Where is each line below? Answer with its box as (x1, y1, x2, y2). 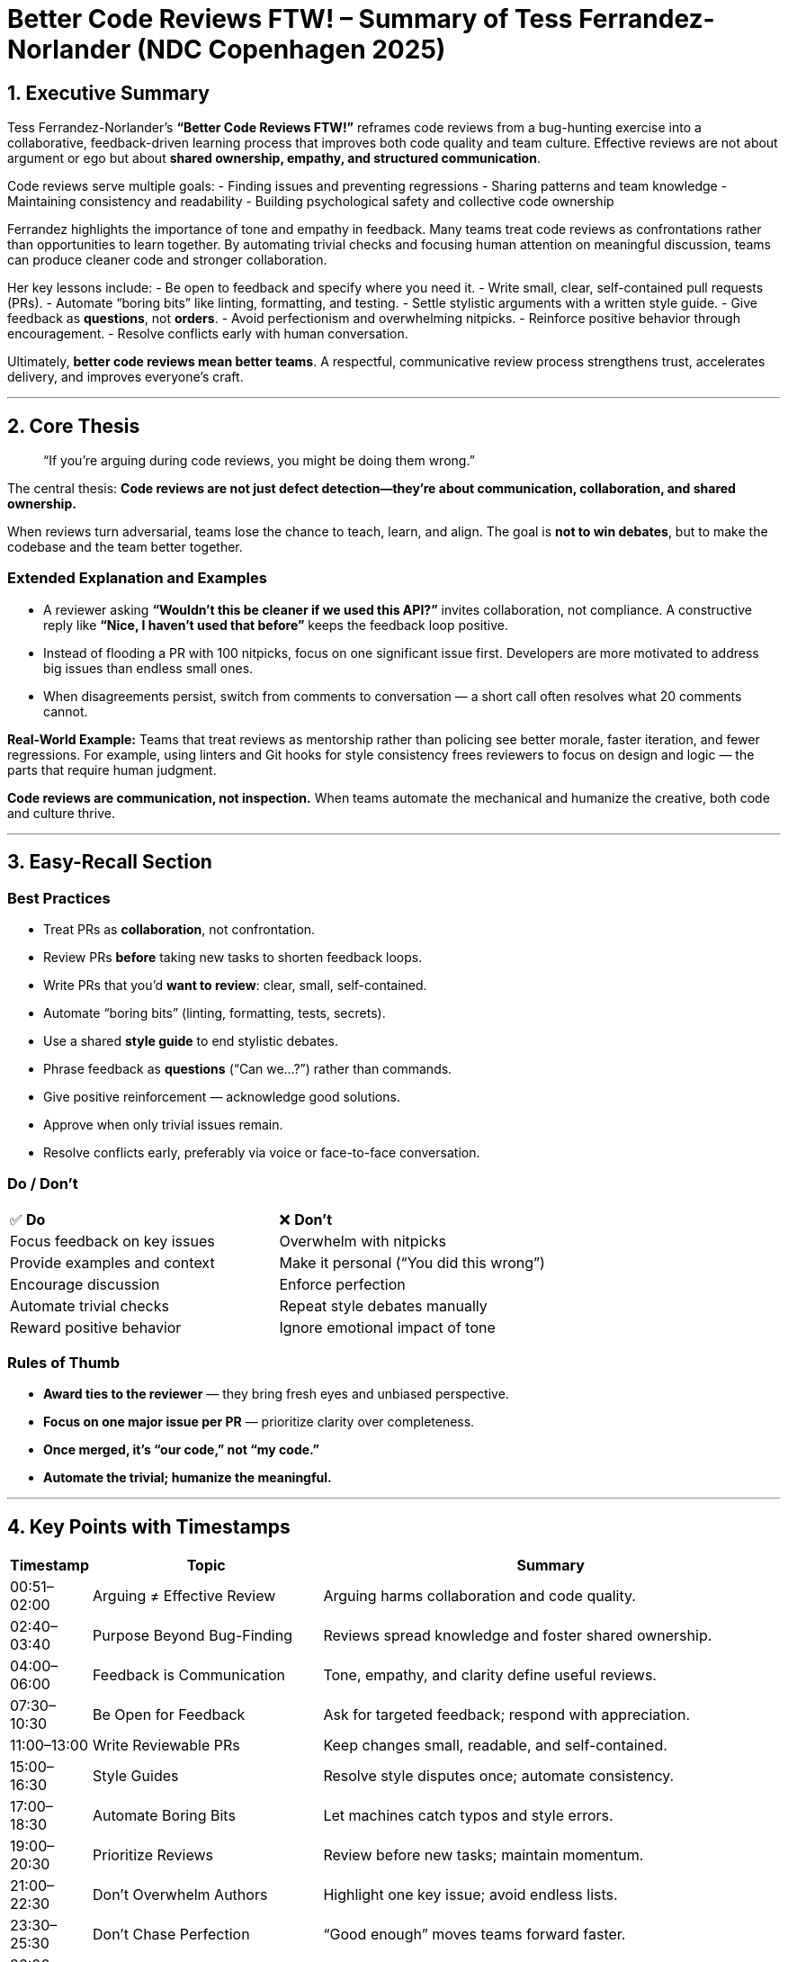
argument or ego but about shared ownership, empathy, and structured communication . (7, 150, 541, 166)
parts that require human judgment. (7, 761, 217, 778)
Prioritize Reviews (93, 1846, 214, 1865)
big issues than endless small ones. (43, 660, 254, 676)
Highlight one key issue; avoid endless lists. (323, 1885, 618, 1904)
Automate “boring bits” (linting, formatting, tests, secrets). (43, 1004, 386, 1021)
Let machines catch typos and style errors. (323, 1806, 613, 1825)
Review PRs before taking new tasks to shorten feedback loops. (43, 949, 423, 965)
